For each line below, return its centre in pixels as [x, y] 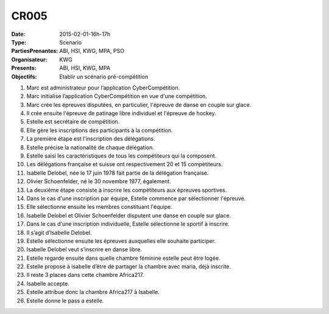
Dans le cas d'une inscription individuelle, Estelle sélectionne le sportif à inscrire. [128, 224]
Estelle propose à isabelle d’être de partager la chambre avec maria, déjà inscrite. [129, 267]
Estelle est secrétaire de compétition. [73, 122]
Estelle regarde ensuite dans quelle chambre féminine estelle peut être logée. [123, 258]
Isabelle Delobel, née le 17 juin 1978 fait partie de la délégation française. [118, 173]
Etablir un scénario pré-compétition [104, 77]
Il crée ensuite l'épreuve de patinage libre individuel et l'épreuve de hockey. [121, 113]
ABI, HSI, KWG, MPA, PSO [92, 51]
